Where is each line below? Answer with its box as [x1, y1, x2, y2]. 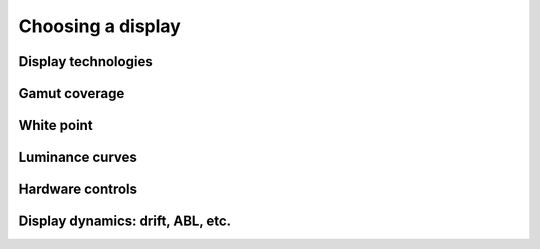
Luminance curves [18, 149, 137, 166]
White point [18, 117, 94, 134]
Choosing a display [18, 15, 182, 37]
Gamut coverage [18, 85, 125, 102]
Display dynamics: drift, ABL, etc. [18, 213, 232, 230]
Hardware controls [18, 181, 138, 198]
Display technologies [18, 53, 154, 70]
